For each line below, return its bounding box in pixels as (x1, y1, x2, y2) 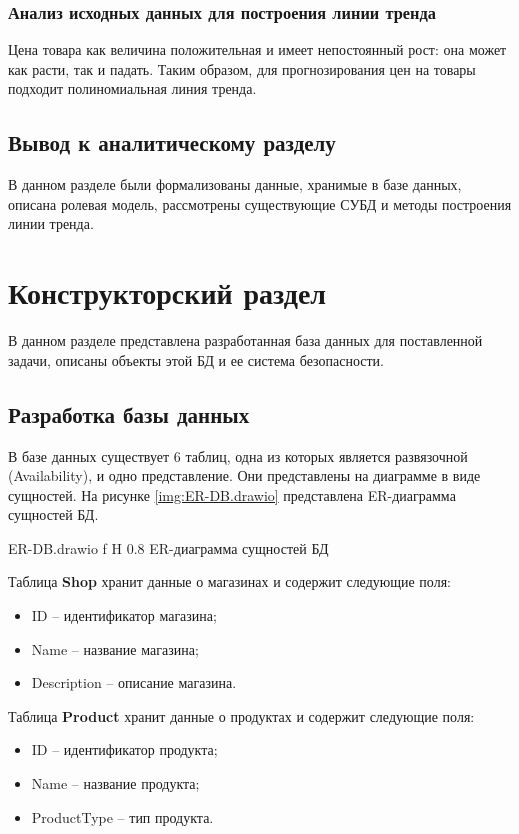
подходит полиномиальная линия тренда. (8, 78, 257, 99)
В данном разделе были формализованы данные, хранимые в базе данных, (8, 174, 462, 195)
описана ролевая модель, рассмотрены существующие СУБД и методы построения (8, 193, 512, 214)
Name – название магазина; (31, 638, 199, 659)
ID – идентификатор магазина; (31, 605, 217, 626)
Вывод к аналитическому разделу (8, 127, 336, 158)
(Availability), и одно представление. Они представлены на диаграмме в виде (8, 465, 481, 486)
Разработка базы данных (8, 398, 250, 429)
